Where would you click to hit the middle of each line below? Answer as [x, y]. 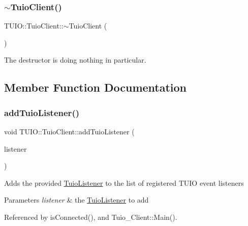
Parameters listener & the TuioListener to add [76, 200]
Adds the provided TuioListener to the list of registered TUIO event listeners [124, 182]
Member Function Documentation [96, 87]
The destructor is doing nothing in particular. [75, 60]
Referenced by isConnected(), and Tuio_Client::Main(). [91, 217]
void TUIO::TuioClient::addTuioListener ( [69, 131]
